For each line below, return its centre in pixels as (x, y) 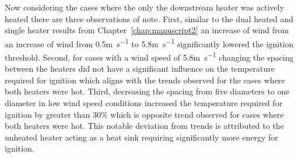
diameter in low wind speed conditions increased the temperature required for (144, 103)
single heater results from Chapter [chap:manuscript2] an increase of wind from (147, 30)
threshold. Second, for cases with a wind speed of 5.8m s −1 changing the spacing (149, 56)
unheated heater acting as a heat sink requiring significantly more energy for (141, 137)
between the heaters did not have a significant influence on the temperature (140, 69)
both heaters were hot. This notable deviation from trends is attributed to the (144, 126)
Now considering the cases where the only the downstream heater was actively (144, 7)
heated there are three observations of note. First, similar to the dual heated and (149, 18)
